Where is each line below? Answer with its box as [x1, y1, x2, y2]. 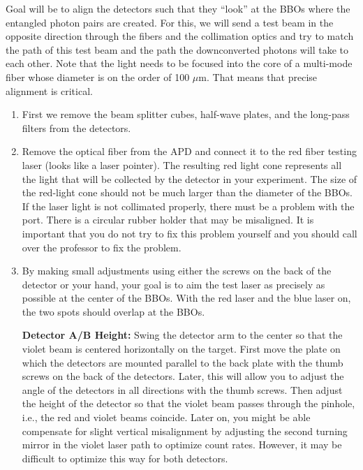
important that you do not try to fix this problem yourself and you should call [22, 226, 357, 240]
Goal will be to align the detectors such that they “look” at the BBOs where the [6, 1, 350, 15]
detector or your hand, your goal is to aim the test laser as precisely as [22, 277, 325, 291]
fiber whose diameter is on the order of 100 [6, 69, 190, 84]
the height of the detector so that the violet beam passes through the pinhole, [22, 396, 355, 411]
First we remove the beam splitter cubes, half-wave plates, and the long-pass [22, 107, 350, 122]
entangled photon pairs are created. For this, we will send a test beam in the [6, 15, 334, 29]
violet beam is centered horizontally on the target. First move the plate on [22, 342, 341, 356]
